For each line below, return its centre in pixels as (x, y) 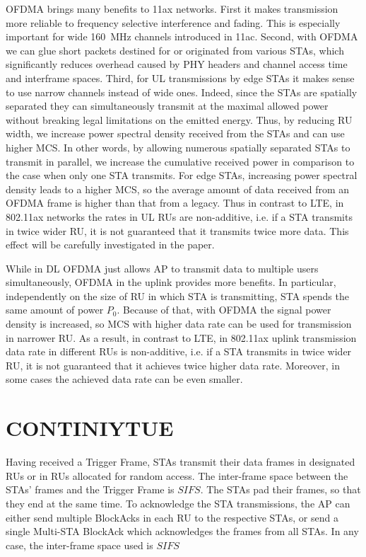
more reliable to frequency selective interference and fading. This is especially (173, 22)
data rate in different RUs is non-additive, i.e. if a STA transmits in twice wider (179, 351)
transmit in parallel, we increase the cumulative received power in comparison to (180, 161)
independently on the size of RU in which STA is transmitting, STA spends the (177, 295)
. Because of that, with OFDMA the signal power (224, 310)
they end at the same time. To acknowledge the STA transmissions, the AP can (178, 503)
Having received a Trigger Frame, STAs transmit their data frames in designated (181, 462)
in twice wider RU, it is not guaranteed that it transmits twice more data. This (177, 230)
